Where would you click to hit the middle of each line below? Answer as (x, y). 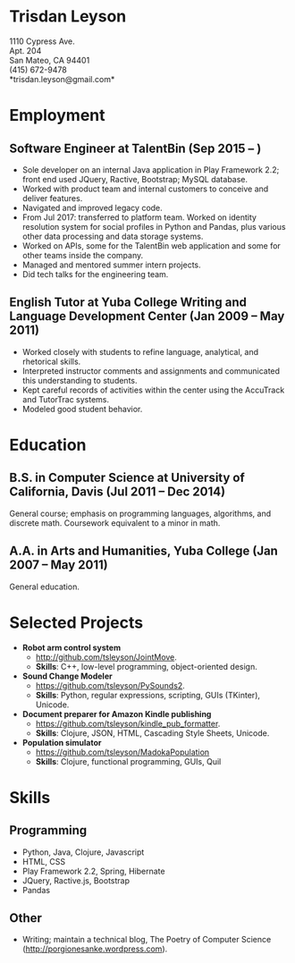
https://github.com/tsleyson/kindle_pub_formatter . (128, 723)
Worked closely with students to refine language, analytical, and (140, 351)
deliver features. (52, 198)
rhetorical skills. (51, 361)
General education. (45, 587)
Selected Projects (76, 622)
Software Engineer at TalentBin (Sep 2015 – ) (135, 148)
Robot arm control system (72, 647)
